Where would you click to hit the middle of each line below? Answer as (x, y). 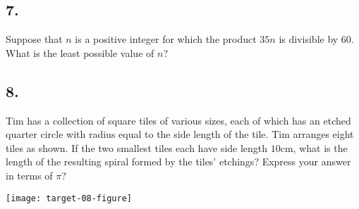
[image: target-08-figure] (69, 198)
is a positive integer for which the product (166, 39)
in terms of (29, 175)
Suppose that (34, 39)
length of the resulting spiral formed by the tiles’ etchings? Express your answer (178, 161)
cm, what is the (314, 147)
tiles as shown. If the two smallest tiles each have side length (137, 147)
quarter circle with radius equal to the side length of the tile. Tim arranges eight (180, 134)
